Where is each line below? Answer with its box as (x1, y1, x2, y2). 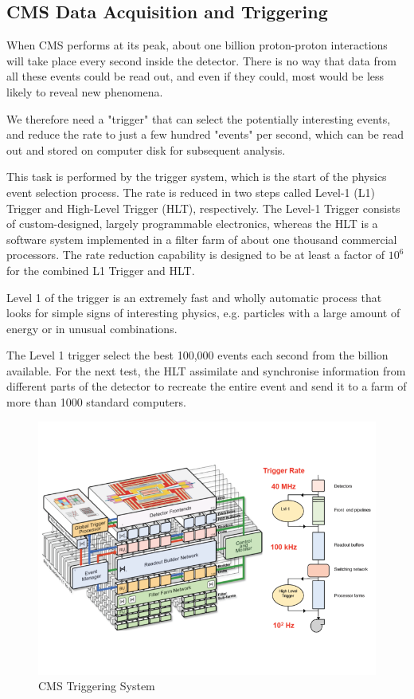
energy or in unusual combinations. (6, 320, 178, 336)
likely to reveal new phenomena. (6, 83, 163, 100)
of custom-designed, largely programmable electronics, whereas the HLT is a (6, 215, 378, 232)
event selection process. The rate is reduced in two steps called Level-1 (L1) (6, 183, 375, 200)
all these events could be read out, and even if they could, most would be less (6, 68, 385, 84)
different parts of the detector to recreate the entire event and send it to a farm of (6, 378, 407, 395)
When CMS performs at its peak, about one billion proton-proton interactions (6, 37, 388, 53)
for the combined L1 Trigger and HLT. (6, 261, 195, 278)
